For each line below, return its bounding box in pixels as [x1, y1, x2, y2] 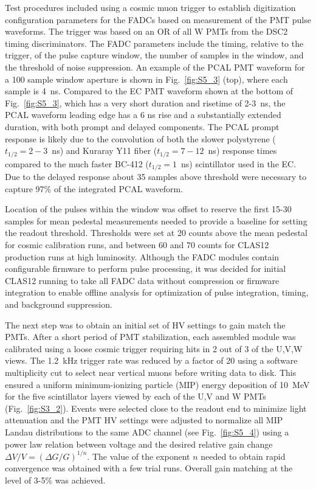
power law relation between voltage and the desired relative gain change [5, 437, 273, 450]
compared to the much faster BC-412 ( [5, 157, 149, 170]
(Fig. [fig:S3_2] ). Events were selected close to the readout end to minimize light [5, 401, 307, 414]
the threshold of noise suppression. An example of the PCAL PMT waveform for [5, 60, 305, 73]
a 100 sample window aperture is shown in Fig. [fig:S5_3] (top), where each [5, 72, 288, 85]
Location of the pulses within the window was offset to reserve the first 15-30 [5, 203, 292, 215]
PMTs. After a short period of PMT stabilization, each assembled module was [5, 330, 296, 343]
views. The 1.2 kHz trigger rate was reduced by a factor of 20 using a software [5, 354, 298, 367]
